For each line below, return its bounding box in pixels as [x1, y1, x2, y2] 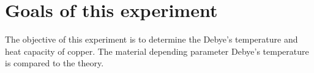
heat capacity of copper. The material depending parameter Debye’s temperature [5, 44, 309, 57]
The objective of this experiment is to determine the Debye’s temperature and [5, 33, 298, 46]
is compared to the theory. [5, 57, 104, 69]
